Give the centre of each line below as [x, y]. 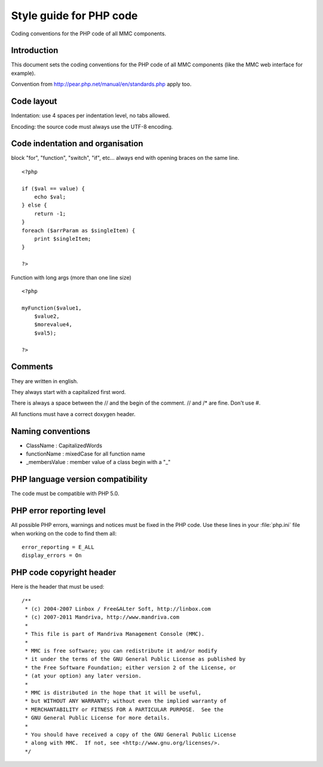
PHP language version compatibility [79, 479]
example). [23, 73]
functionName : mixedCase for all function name [86, 454]
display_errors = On [52, 556]
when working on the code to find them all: [64, 533]
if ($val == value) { [53, 188]
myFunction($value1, [52, 308]
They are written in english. [45, 381]
